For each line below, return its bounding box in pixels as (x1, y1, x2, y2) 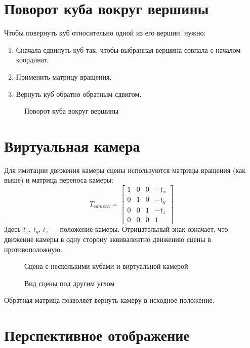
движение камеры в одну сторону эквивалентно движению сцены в (4, 233, 211, 244)
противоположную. (4, 243, 62, 254)
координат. (16, 54, 49, 65)
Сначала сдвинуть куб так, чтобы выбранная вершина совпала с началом (16, 44, 241, 55)
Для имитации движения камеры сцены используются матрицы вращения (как (4, 164, 245, 175)
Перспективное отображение (4, 325, 190, 345)
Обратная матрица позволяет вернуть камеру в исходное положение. (4, 295, 215, 305)
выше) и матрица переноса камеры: (4, 175, 114, 185)
